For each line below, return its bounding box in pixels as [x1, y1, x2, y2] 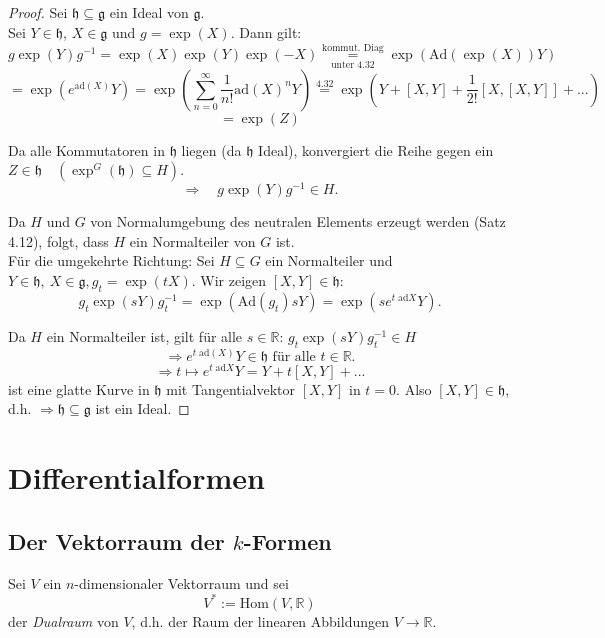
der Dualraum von [8, 610, 119, 631]
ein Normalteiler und [265, 250, 393, 271]
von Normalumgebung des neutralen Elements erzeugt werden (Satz [90, 211, 506, 232]
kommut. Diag [322, 42, 384, 53]
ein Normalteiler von [129, 230, 256, 251]
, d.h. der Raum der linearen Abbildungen [131, 610, 390, 631]
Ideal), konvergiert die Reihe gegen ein [258, 139, 494, 160]
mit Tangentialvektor [166, 378, 296, 399]
